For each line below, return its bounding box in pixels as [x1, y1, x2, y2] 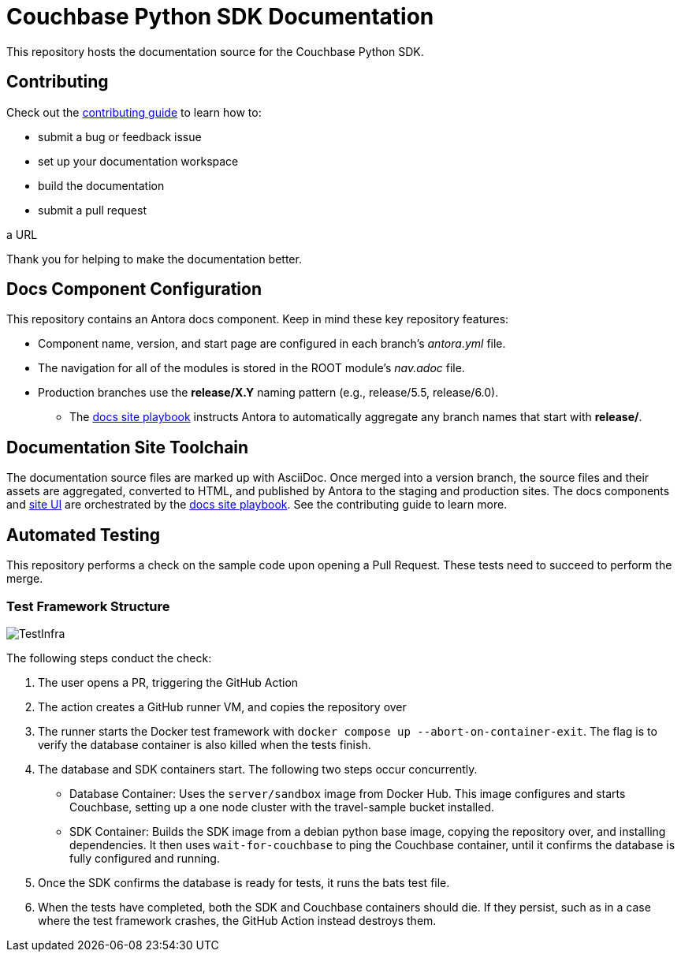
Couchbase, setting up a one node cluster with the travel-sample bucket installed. [69, 800, 495, 814]
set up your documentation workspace [38, 154, 239, 168]
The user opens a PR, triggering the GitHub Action [38, 675, 299, 689]
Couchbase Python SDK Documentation [6, 3, 434, 30]
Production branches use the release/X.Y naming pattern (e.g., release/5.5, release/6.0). [38, 386, 499, 400]
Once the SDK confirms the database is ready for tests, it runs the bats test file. [38, 875, 450, 889]
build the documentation [38, 178, 165, 192]
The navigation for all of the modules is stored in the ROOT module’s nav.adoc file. [38, 361, 465, 375]
